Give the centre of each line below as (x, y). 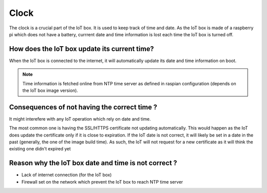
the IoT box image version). (50, 91)
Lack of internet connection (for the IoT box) (67, 175)
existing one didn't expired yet (40, 149)
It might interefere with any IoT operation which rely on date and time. (80, 119)
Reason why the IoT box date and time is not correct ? (93, 163)
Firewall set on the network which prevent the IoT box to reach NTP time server (102, 182)
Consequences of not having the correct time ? (83, 107)
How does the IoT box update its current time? (82, 49)
